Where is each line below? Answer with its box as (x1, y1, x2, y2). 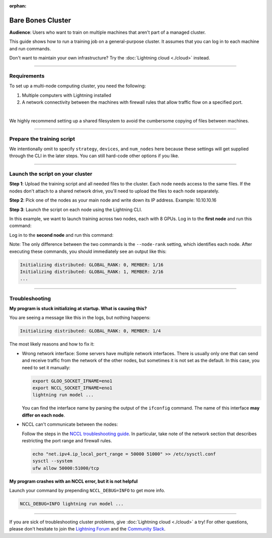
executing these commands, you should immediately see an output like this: (9, 248, 167, 254)
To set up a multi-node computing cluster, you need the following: (9, 83, 146, 89)
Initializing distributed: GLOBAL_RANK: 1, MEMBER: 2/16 (20, 268, 164, 275)
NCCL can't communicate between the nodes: (22, 421, 118, 428)
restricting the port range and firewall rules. (22, 437, 112, 443)
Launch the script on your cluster (9, 170, 93, 177)
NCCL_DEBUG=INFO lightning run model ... (20, 501, 124, 507)
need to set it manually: (22, 364, 71, 370)
